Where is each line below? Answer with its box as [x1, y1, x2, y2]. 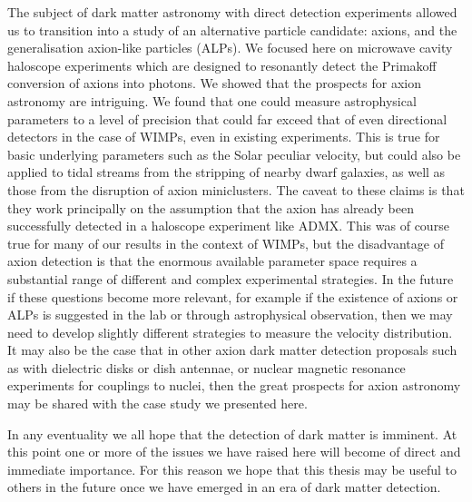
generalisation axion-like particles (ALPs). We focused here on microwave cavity [7, 38, 453, 57]
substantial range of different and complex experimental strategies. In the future [7, 269, 454, 288]
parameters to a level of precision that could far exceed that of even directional [7, 109, 447, 128]
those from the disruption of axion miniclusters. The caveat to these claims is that [7, 180, 465, 199]
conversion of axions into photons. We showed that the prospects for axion [7, 74, 421, 93]
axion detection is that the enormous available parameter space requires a [7, 251, 418, 271]
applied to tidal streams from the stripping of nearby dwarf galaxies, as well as [7, 162, 446, 182]
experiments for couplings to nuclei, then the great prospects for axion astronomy [7, 376, 461, 395]
